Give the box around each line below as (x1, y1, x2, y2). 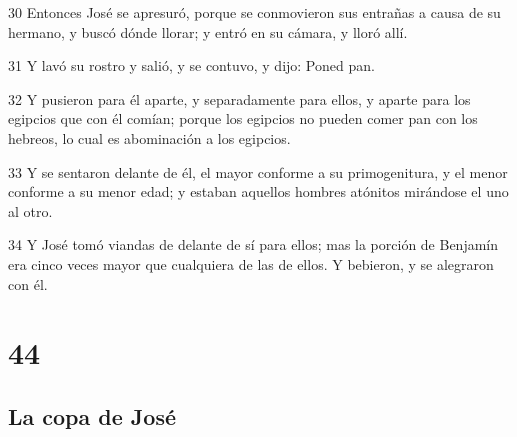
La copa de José (8, 400, 176, 431)
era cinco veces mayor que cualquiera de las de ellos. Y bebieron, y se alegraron (8, 253, 494, 274)
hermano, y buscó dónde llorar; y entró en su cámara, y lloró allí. (8, 21, 408, 42)
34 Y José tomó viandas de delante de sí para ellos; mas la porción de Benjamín (8, 234, 499, 255)
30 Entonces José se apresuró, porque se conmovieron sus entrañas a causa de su (8, 2, 501, 22)
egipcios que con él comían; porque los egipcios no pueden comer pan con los (8, 108, 478, 129)
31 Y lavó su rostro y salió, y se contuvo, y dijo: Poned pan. (8, 55, 375, 76)
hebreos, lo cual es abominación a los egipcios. (8, 127, 291, 148)
